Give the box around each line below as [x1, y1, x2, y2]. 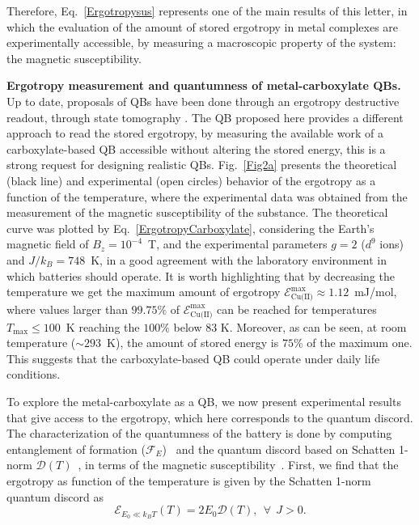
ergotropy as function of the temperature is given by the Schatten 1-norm [6, 472, 371, 489]
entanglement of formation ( [6, 440, 146, 457]
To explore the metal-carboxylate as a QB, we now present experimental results [6, 392, 401, 409]
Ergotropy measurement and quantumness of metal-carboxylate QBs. [6, 77, 401, 94]
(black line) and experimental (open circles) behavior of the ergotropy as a [6, 171, 376, 188]
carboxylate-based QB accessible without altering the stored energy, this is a [6, 140, 386, 157]
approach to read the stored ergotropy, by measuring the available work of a [6, 125, 383, 142]
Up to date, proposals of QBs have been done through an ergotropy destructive [6, 92, 400, 109]
